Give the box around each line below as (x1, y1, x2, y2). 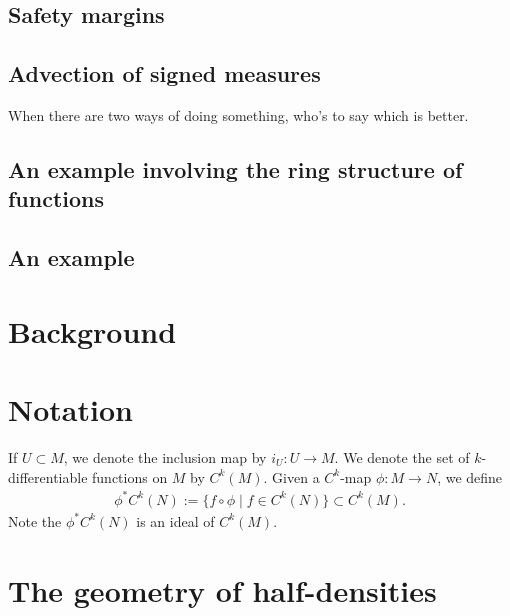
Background (8, 310, 177, 351)
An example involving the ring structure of (8, 153, 463, 184)
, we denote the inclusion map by (63, 447, 267, 468)
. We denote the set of (334, 447, 470, 468)
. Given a (263, 466, 320, 487)
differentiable (8, 466, 88, 487)
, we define (437, 466, 503, 487)
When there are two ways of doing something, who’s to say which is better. (8, 104, 469, 125)
